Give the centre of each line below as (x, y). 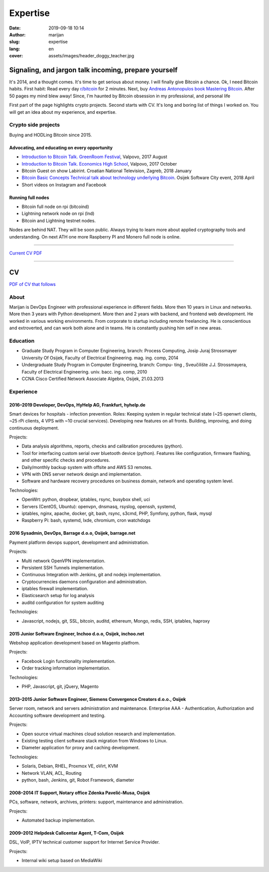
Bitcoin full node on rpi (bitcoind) (55, 207)
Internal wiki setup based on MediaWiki (62, 861)
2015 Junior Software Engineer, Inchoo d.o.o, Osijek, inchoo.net (77, 634)
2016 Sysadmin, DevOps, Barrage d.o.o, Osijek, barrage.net (72, 533)
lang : (15, 49)
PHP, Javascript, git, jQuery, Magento (60, 686)
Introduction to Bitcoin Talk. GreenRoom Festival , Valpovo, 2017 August (94, 157)
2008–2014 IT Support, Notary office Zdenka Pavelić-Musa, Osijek (80, 793)
